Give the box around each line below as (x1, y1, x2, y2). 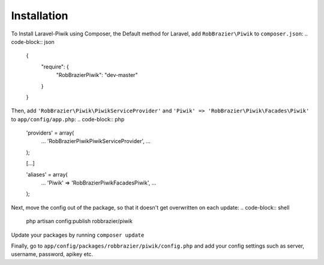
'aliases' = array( (26, 171, 68, 178)
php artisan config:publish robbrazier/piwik (26, 218, 133, 225)
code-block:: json (11, 38, 55, 45)
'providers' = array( (26, 129, 74, 136)
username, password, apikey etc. (11, 251, 93, 258)
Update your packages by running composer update (11, 231, 145, 239)
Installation (11, 9, 68, 22)
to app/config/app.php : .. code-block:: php (11, 115, 125, 123)
